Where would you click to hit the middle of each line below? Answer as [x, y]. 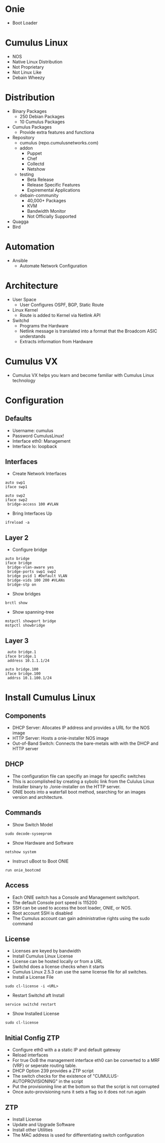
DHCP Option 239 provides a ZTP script [53, 1071]
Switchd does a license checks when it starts [58, 967]
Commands [23, 813]
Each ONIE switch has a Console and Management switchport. [76, 897]
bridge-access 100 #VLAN [33, 504]
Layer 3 [17, 641]
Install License [27, 1119]
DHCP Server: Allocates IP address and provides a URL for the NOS [81, 728]
